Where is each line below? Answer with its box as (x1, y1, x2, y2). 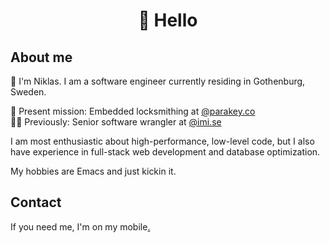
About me (10, 49, 73, 66)
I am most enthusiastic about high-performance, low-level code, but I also (10, 135, 315, 147)
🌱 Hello (138, 9, 198, 32)
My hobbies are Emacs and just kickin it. (10, 165, 177, 177)
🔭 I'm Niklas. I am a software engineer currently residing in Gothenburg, (10, 75, 306, 87)
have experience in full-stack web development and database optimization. (10, 146, 321, 158)
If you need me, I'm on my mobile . (10, 220, 151, 233)
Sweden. (10, 86, 47, 98)
